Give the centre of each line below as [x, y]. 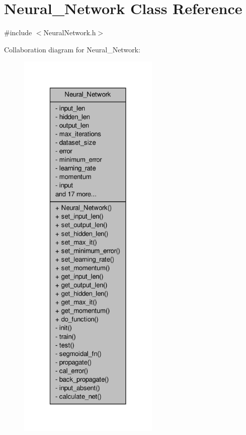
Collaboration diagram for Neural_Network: [72, 49]
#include [18, 32]
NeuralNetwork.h [70, 32]
